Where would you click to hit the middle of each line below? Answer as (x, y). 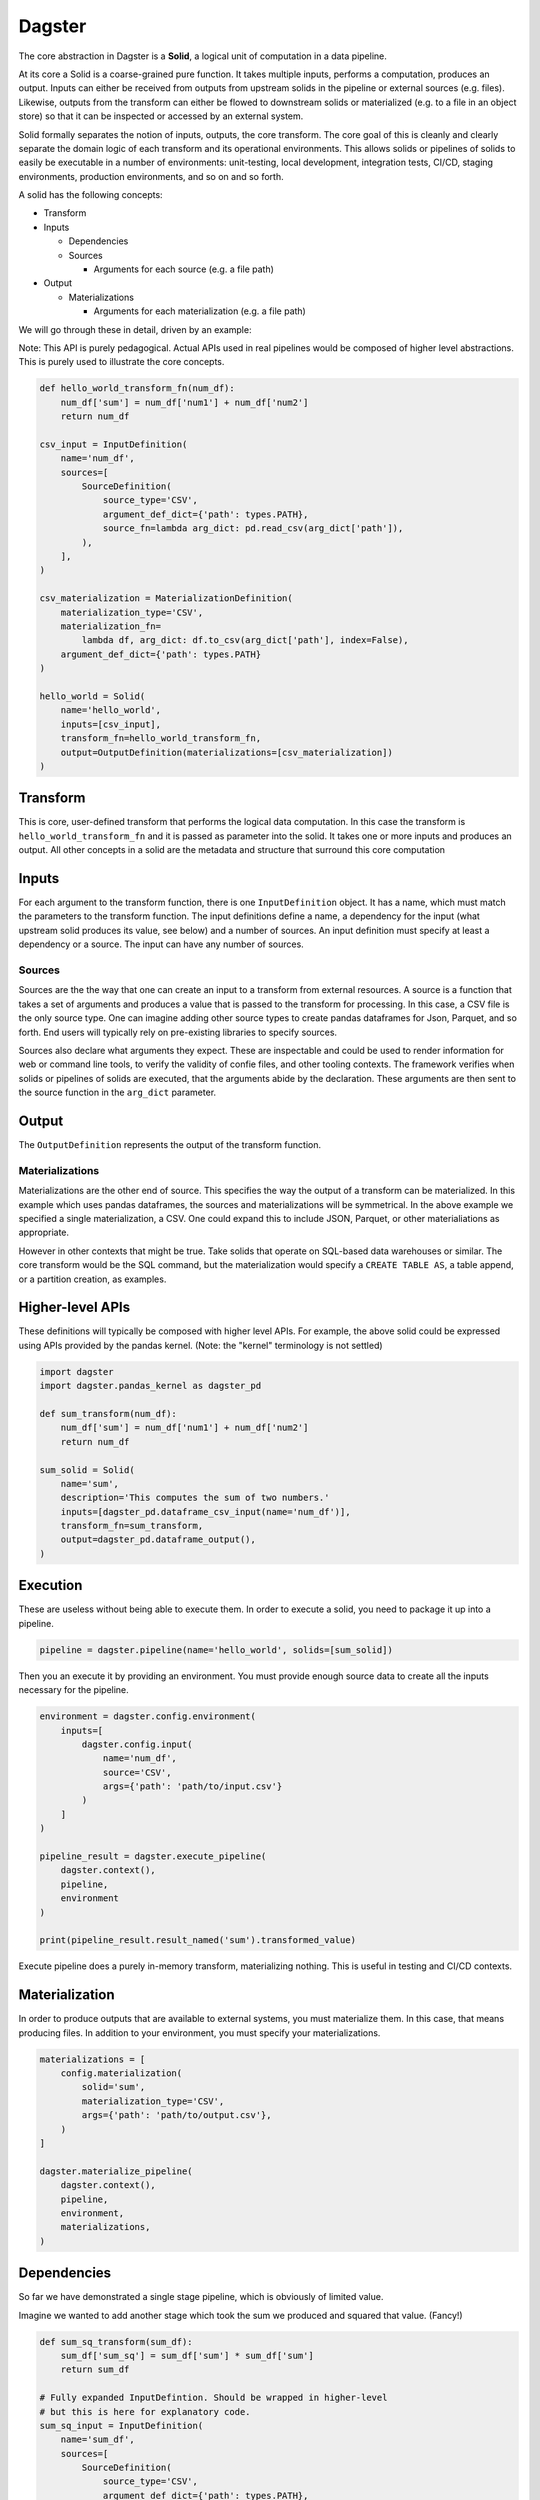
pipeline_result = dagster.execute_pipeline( (153, 1856)
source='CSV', (137, 1772)
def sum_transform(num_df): (108, 1413)
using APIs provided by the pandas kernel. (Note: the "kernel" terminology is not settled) (201, 1345)
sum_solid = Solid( (87, 1469)
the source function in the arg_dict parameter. (117, 1092)
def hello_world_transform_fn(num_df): (137, 388)
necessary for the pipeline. (73, 1690)
